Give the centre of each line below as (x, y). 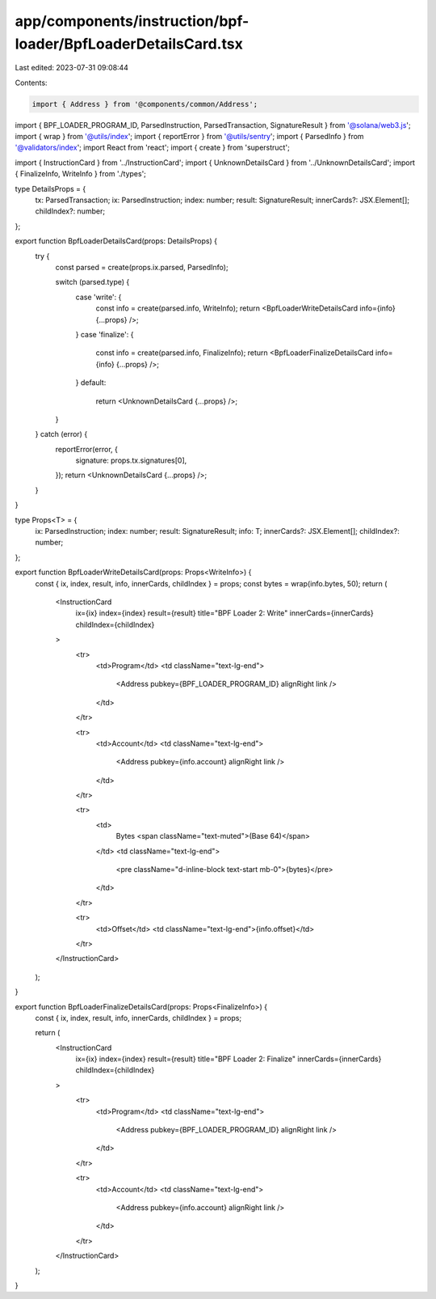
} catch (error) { (61, 434)
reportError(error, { (87, 449)
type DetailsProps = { (50, 188)
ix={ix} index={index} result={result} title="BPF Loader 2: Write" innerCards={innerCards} (225, 613)
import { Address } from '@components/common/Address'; (145, 104)
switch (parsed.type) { (92, 282)
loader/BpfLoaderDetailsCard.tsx (129, 44)
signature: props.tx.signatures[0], (131, 460)
